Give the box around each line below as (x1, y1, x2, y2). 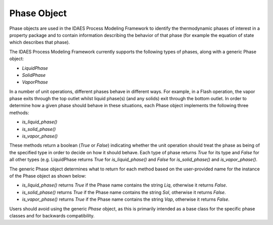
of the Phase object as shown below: (9, 172, 86, 179)
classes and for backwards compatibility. (9, 212, 95, 218)
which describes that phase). (9, 39, 70, 46)
